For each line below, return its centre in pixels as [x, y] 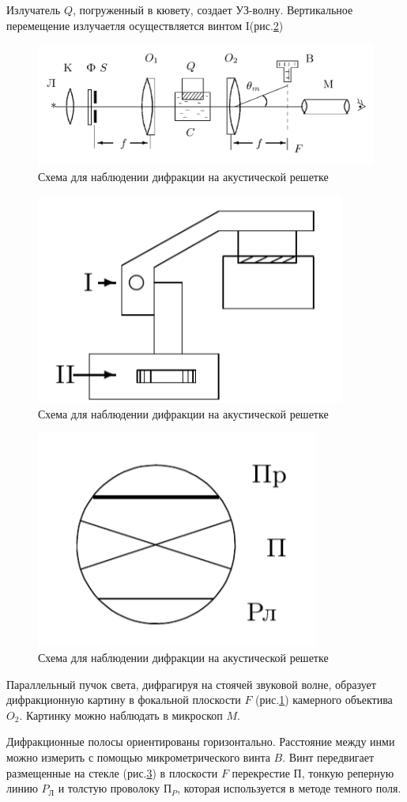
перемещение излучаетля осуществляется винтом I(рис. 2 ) [145, 25]
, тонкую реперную [348, 772]
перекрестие [261, 772]
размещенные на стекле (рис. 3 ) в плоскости [112, 772]
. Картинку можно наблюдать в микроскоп [121, 715]
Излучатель [34, 9]
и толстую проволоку [109, 788]
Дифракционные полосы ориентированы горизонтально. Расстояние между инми [201, 741]
